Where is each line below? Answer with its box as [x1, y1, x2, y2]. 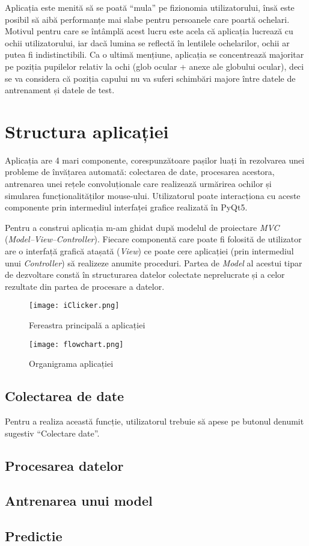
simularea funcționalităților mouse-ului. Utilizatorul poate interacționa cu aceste [5, 189, 301, 201]
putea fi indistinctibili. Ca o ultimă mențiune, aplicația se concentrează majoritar [5, 48, 304, 61]
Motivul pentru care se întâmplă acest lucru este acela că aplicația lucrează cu [5, 25, 293, 37]
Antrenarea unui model [5, 491, 153, 510]
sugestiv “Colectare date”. [5, 426, 100, 439]
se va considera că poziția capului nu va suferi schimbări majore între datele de [5, 72, 296, 84]
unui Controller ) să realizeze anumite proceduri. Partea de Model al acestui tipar [5, 256, 302, 269]
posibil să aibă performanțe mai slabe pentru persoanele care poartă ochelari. [5, 13, 290, 25]
